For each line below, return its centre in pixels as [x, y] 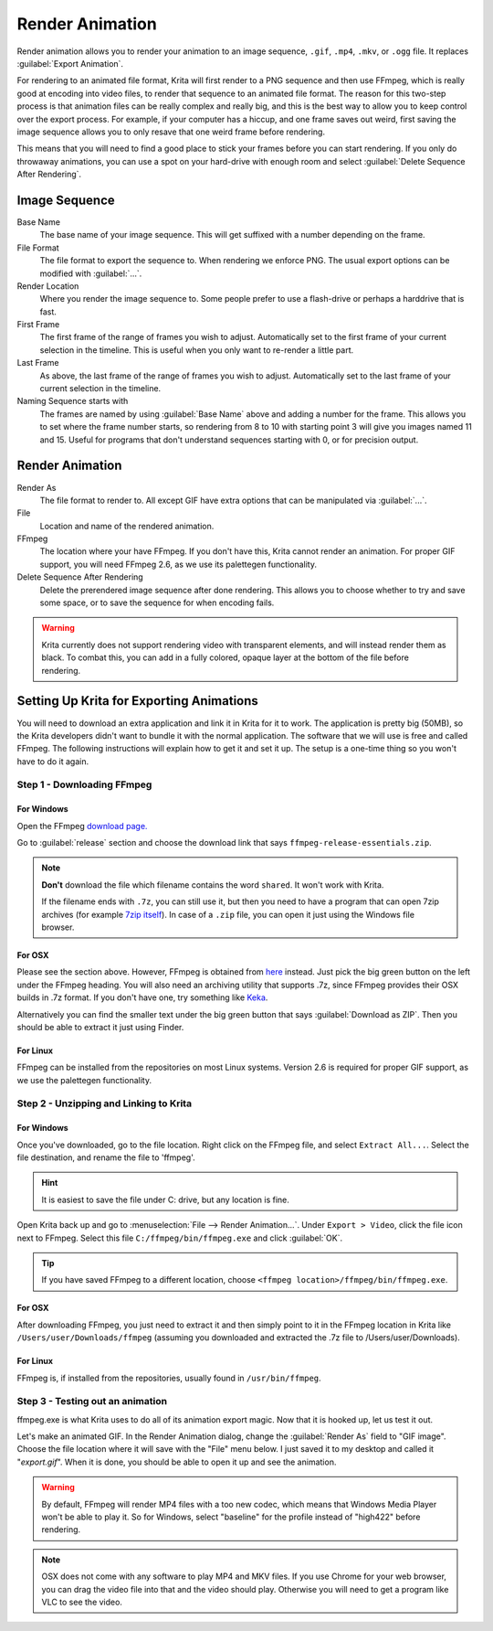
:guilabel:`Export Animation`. [70, 63]
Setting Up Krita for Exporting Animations [138, 701]
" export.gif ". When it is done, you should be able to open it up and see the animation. [177, 1462]
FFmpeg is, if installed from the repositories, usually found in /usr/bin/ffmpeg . [169, 1378]
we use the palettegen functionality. [84, 1080]
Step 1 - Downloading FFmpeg [84, 784]
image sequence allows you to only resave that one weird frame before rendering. [171, 132]
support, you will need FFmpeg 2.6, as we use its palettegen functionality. [178, 564]
